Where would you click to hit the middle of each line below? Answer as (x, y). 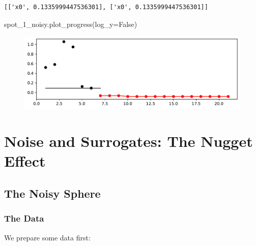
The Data (24, 218)
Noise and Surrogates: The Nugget (129, 141)
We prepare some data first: (47, 237)
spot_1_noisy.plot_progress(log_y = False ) (71, 24)
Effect (25, 161)
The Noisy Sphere (52, 193)
